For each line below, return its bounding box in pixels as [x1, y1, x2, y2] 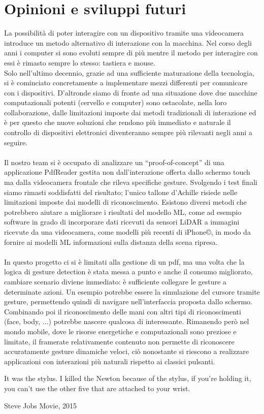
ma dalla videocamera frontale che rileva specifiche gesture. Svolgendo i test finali [4, 177, 257, 187]
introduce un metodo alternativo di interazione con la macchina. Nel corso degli [4, 37, 252, 48]
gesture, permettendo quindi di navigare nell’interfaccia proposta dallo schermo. [4, 296, 252, 307]
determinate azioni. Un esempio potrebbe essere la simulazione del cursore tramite [4, 286, 260, 297]
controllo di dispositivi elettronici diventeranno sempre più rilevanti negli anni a [4, 127, 252, 138]
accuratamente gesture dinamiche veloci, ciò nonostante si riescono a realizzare [4, 346, 249, 357]
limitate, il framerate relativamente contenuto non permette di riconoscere [4, 336, 235, 346]
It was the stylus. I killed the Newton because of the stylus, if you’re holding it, [4, 373, 251, 384]
